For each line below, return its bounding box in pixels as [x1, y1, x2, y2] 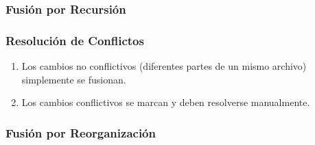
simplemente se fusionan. [21, 72, 126, 86]
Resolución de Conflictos [5, 31, 144, 49]
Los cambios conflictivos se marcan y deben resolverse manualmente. [21, 95, 310, 109]
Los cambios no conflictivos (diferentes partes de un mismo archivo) [21, 59, 307, 73]
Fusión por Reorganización [5, 124, 156, 141]
